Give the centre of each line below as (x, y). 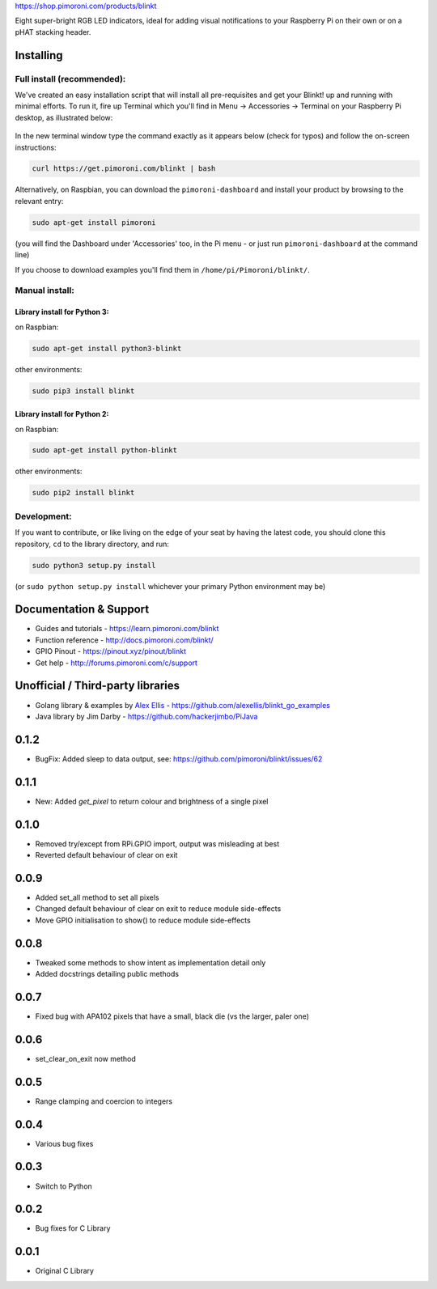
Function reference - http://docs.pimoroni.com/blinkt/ (124, 640)
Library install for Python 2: (62, 414)
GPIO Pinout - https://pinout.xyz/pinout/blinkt (110, 651)
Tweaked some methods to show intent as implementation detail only (151, 962)
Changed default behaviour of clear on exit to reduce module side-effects (158, 909)
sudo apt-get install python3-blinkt (107, 348)
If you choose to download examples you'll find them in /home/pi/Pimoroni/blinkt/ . (163, 269)
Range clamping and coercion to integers (104, 1101)
